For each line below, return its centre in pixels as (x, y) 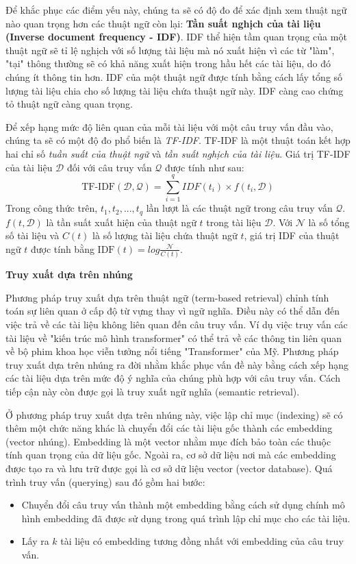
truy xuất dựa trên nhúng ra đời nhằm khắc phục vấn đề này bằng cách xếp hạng (177, 364)
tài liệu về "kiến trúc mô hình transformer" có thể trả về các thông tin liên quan (174, 338)
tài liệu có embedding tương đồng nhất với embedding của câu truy (202, 541)
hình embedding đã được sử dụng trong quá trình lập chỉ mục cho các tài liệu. (186, 518)
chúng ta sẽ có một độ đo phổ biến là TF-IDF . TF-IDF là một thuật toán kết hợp (178, 140)
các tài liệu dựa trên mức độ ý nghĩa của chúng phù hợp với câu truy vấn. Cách (173, 378)
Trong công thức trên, (52, 208)
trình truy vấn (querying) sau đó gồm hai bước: (105, 481)
